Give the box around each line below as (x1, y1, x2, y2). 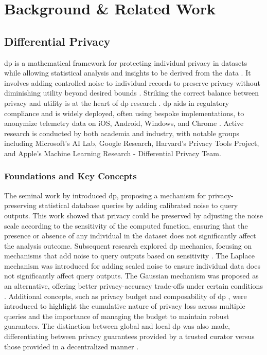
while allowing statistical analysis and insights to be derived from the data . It (4, 67, 251, 78)
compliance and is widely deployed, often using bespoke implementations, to (4, 107, 244, 118)
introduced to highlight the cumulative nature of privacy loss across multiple (4, 301, 245, 311)
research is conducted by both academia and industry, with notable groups (4, 127, 240, 138)
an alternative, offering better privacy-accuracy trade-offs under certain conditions (4, 281, 263, 291)
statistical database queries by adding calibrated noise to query (39, 200, 238, 211)
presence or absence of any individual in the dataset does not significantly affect (4, 230, 256, 241)
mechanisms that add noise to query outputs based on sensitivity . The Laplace (4, 250, 255, 261)
